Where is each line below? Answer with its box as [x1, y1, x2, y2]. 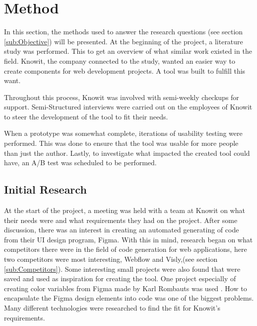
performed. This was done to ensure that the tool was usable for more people [4, 138, 239, 148]
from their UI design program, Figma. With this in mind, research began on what [4, 234, 253, 244]
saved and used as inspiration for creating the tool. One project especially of [4, 273, 236, 284]
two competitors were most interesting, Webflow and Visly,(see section [4, 254, 218, 264]
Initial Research [4, 182, 87, 197]
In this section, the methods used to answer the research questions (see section [4, 26, 243, 37]
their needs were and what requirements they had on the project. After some [4, 215, 238, 225]
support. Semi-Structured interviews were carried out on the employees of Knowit [4, 102, 253, 112]
